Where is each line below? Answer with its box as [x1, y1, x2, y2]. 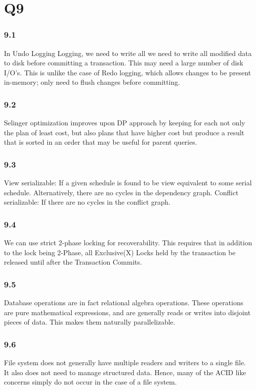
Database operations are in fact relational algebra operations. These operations [4, 297, 244, 308]
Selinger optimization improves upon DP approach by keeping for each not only [4, 117, 245, 128]
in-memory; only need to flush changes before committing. [4, 77, 180, 87]
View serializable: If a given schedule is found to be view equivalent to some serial [4, 177, 252, 188]
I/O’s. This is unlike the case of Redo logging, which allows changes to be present [4, 67, 251, 77]
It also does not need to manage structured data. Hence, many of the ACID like [4, 367, 246, 377]
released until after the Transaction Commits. [4, 257, 142, 267]
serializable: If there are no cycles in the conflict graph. [4, 197, 171, 207]
